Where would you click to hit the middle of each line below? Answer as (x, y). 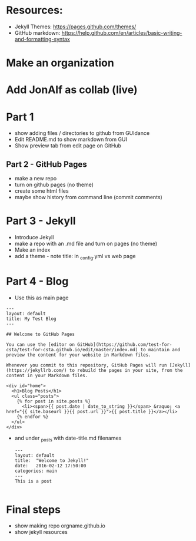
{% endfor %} (33, 417)
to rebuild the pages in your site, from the (126, 370)
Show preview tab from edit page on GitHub (68, 146)
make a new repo (36, 179)
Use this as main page (41, 298)
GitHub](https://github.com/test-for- (125, 344)
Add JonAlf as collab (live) (72, 90)
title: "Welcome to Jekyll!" (52, 460)
